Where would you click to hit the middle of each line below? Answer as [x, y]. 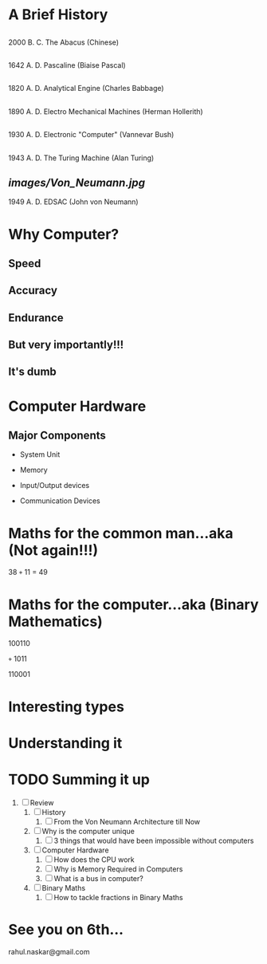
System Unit [40, 454]
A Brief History [58, 15]
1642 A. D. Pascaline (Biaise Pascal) [67, 65]
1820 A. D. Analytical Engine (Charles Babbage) [86, 89]
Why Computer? [64, 234]
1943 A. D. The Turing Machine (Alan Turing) [81, 158]
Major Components [57, 436]
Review [42, 802]
